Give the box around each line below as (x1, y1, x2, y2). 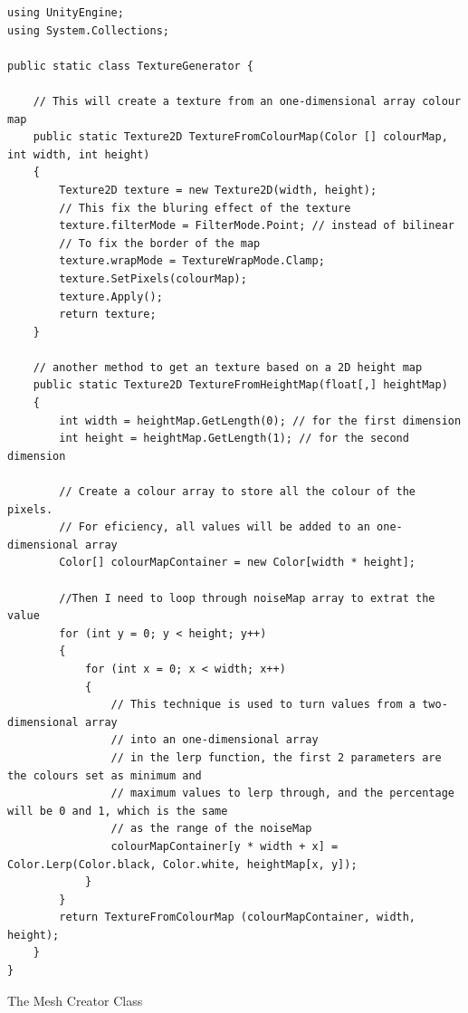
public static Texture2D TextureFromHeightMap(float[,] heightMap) (33, 378, 448, 392)
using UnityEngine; (7, 6, 124, 19)
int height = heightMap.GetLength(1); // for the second (59, 432, 409, 445)
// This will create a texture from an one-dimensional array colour (33, 94, 462, 108)
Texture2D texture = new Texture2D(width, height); (59, 183, 377, 196)
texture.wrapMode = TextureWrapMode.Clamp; (59, 254, 325, 268)
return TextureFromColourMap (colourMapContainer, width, (59, 911, 416, 924)
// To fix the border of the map (59, 236, 261, 250)
